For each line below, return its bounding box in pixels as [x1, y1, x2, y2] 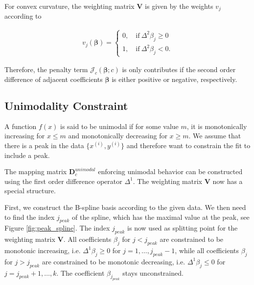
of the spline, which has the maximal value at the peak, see [72, 211, 250, 222]
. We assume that [188, 130, 241, 141]
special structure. [4, 185, 56, 196]
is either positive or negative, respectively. [112, 74, 237, 84]
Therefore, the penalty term [4, 64, 88, 75]
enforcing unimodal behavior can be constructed [98, 166, 243, 177]
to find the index [4, 211, 55, 222]
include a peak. [4, 150, 50, 160]
